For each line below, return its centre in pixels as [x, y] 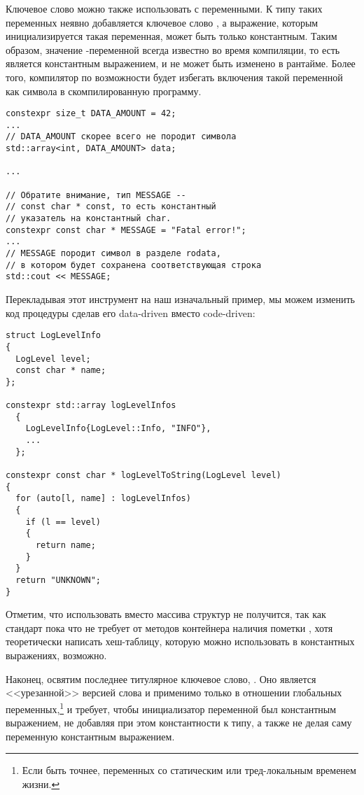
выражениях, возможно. [56, 655]
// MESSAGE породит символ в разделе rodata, [113, 254]
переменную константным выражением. [90, 736]
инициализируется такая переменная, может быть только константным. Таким [171, 36]
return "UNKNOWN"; [58, 580]
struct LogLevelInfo [54, 336]
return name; [65, 545]
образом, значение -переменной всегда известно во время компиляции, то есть [173, 49]
